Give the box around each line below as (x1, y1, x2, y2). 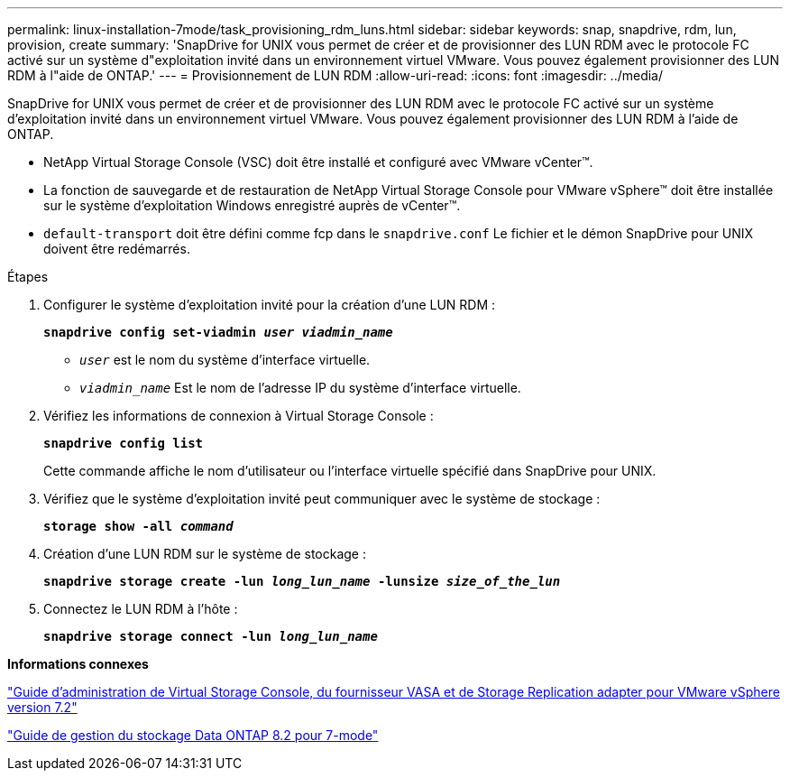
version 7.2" (7, 699, 78, 715)
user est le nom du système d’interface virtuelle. (79, 352, 371, 367)
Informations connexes (7, 656, 149, 671)
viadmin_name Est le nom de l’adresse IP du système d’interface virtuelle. (79, 380, 521, 395)
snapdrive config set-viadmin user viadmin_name (43, 325, 393, 339)
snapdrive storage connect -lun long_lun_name (43, 629, 378, 644)
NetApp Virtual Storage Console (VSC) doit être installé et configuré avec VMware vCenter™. (43, 154, 593, 170)
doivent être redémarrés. (43, 241, 190, 256)
